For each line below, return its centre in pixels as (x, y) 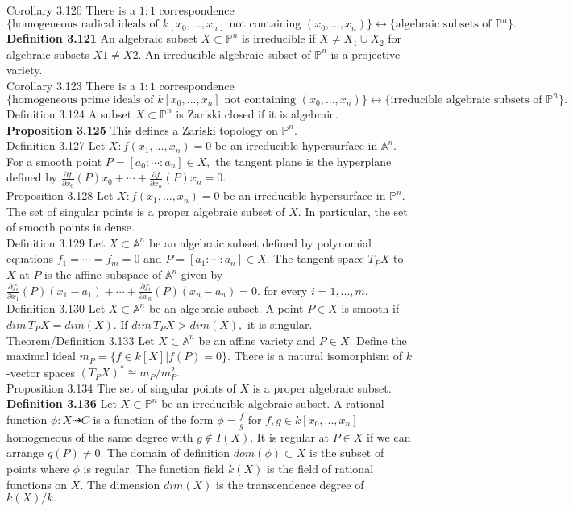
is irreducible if (279, 38)
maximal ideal (41, 356)
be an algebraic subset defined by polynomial (260, 242)
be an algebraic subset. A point (226, 308)
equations (30, 258)
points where (38, 469)
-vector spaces (41, 372)
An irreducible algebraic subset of (228, 54)
